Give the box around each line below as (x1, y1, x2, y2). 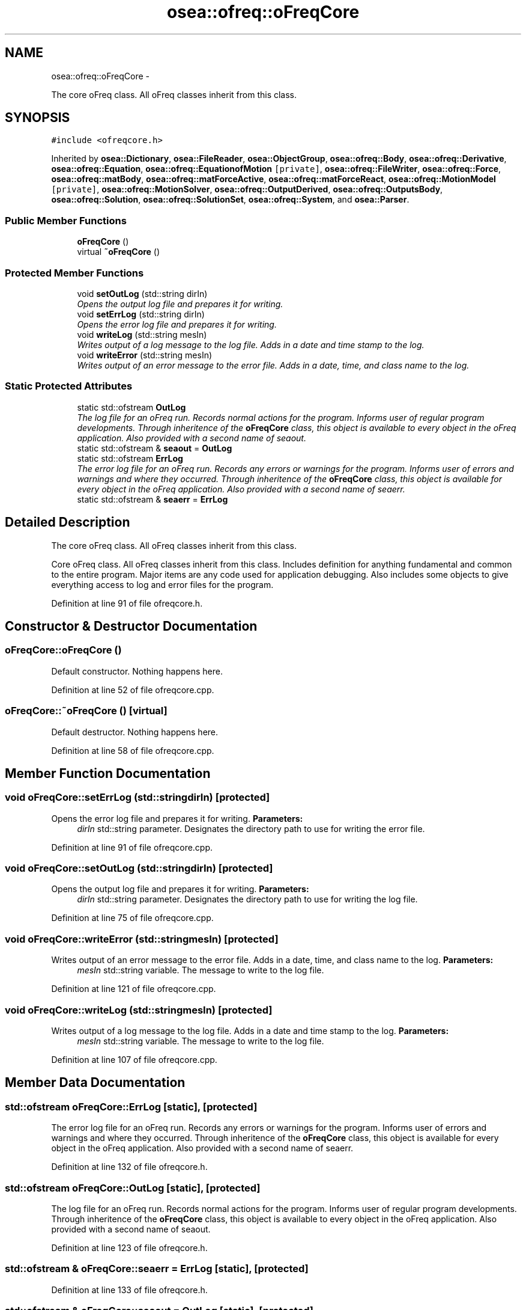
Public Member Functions (5, 214, 127, 227)
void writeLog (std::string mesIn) (77, 329, 207, 340)
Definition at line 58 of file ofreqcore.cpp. (51, 745, 214, 756)
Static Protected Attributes (5, 380, 133, 393)
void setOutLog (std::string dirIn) (77, 288, 208, 299)
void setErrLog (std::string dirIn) (77, 308, 205, 319)
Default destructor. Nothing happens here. (51, 726, 219, 737)
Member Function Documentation (5, 765, 211, 781)
